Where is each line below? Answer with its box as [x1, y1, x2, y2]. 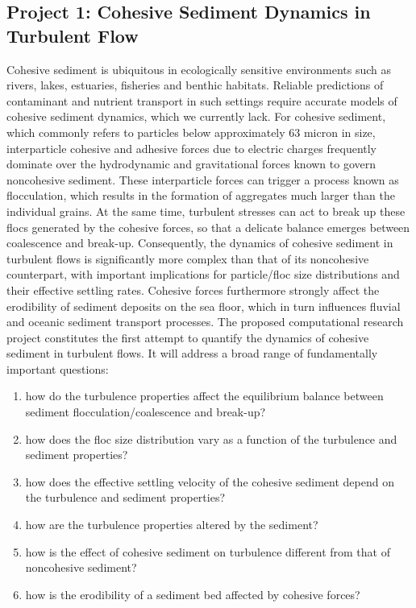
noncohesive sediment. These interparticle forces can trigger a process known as [6, 171, 399, 188]
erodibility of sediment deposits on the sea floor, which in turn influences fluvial [6, 297, 401, 314]
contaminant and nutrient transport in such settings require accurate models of [6, 92, 397, 109]
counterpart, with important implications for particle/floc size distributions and [6, 266, 400, 283]
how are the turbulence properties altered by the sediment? [25, 516, 318, 533]
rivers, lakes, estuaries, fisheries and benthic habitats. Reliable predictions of [6, 77, 384, 93]
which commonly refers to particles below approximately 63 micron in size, [6, 123, 376, 140]
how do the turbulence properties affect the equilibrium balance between [25, 387, 384, 404]
